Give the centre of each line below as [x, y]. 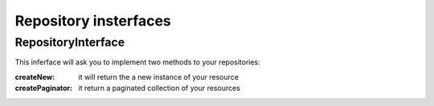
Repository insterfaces [93, 21]
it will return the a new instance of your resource [158, 77]
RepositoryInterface [70, 42]
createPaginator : [44, 88]
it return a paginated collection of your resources [160, 88]
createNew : [35, 77]
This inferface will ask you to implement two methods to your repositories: [137, 62]
